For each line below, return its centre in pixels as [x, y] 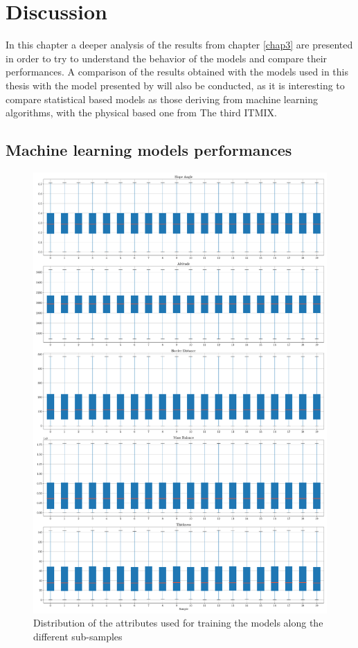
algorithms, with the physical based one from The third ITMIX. [141, 112]
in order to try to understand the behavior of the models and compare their [167, 58]
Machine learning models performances [149, 150]
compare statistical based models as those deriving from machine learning [162, 99]
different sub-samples [78, 636]
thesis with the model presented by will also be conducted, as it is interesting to [175, 85]
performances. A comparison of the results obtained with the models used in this [177, 72]
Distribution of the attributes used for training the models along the [178, 623]
